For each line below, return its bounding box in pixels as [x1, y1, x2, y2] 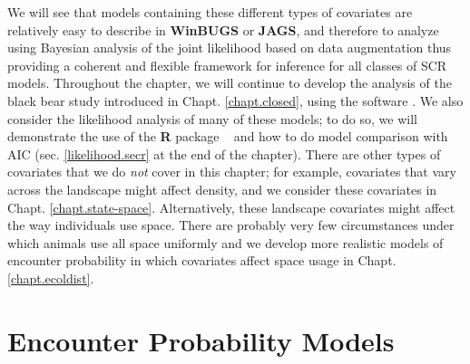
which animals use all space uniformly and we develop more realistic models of [7, 233, 444, 252]
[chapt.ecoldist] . [7, 268, 94, 287]
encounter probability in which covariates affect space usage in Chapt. [7, 251, 397, 270]
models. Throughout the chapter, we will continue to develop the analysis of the [7, 73, 452, 92]
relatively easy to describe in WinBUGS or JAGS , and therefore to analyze [7, 20, 439, 39]
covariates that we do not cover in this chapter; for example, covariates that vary [7, 162, 456, 181]
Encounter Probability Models [7, 321, 395, 359]
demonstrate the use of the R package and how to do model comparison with [7, 127, 448, 146]
